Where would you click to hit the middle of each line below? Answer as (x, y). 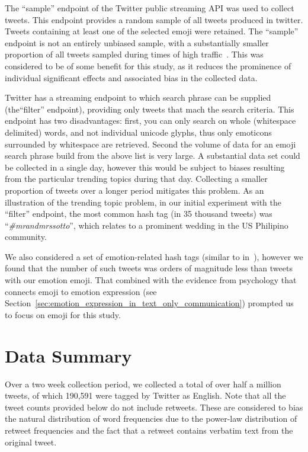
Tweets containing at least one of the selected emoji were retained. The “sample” (152, 31)
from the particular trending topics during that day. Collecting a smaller (136, 179)
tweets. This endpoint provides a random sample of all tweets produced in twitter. (154, 19)
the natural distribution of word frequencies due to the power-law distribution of (151, 419)
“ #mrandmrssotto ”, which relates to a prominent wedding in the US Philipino (147, 225)
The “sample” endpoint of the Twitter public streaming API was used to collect (150, 8)
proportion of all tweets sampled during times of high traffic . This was (134, 54)
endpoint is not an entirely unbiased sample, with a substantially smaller (137, 42)
